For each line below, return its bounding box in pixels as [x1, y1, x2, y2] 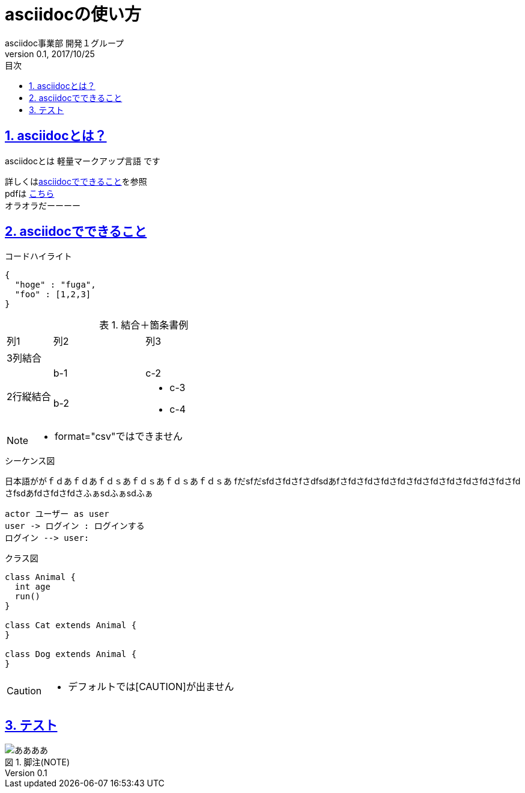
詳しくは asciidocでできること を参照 [5, 176, 147, 187]
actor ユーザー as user [5, 509, 109, 519]
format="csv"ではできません [55, 430, 183, 443]
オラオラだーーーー [5, 200, 80, 211]
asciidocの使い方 [5, 4, 141, 25]
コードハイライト [5, 251, 72, 262]
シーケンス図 [5, 455, 55, 466]
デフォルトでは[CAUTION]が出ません [68, 680, 234, 693]
